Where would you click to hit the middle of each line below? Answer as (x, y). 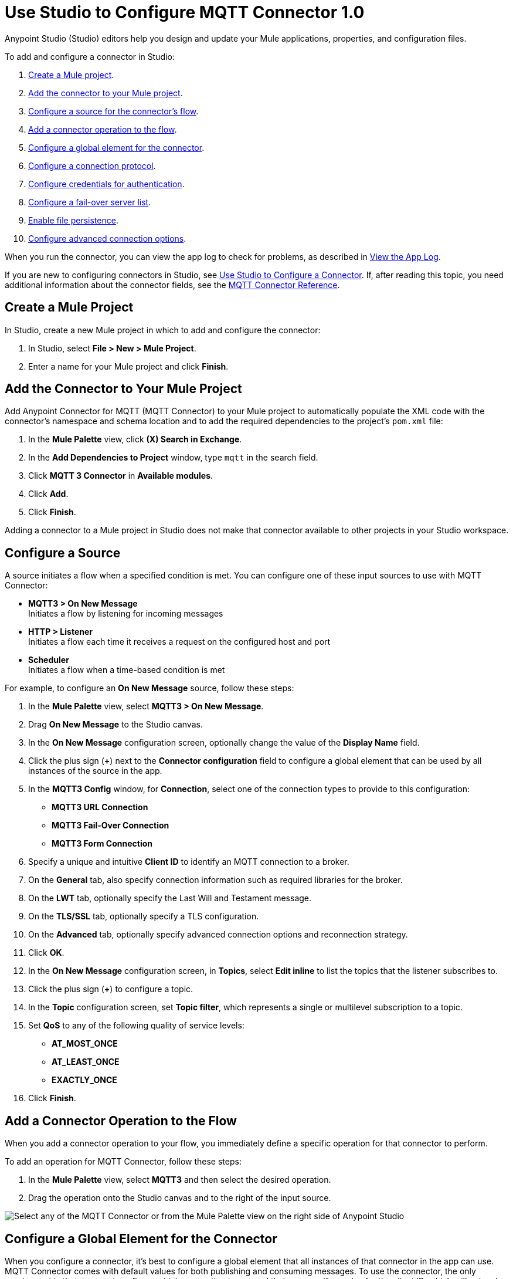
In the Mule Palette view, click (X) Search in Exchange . (135, 439)
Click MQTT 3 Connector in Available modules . (121, 476)
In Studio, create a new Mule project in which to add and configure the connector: (163, 330)
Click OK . (46, 953)
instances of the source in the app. (95, 771)
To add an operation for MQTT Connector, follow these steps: (123, 1162)
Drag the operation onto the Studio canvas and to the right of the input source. (180, 1198)
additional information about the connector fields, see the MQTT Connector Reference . (172, 285)
